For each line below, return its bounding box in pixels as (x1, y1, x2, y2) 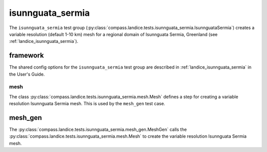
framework (9, 51, 44, 60)
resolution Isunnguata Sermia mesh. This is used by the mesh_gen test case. (9, 101, 166, 107)
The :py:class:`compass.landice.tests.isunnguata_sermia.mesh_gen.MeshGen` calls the (9, 126, 187, 133)
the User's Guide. (9, 71, 45, 77)
